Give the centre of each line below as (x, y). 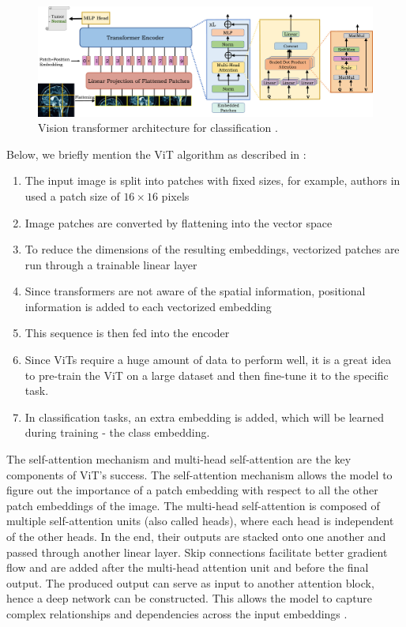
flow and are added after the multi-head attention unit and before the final (188, 567)
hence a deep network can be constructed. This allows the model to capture (190, 598)
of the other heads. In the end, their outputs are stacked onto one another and (196, 536)
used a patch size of (72, 195)
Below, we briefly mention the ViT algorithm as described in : (156, 154)
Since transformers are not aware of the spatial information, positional (195, 291)
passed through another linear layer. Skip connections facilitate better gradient (197, 552)
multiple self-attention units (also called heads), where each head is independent (200, 521)
